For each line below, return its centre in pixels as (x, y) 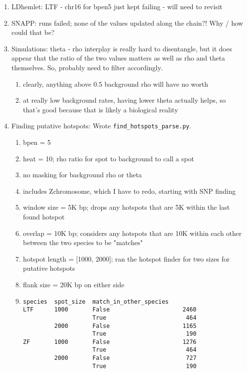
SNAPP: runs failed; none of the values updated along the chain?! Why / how (127, 23)
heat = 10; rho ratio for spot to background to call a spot (108, 158)
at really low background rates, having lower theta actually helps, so (124, 100)
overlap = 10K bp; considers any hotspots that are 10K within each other (132, 233)
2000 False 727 (125, 358)
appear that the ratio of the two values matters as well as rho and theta (118, 58)
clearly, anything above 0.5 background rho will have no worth (116, 84)
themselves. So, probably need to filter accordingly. (87, 67)
